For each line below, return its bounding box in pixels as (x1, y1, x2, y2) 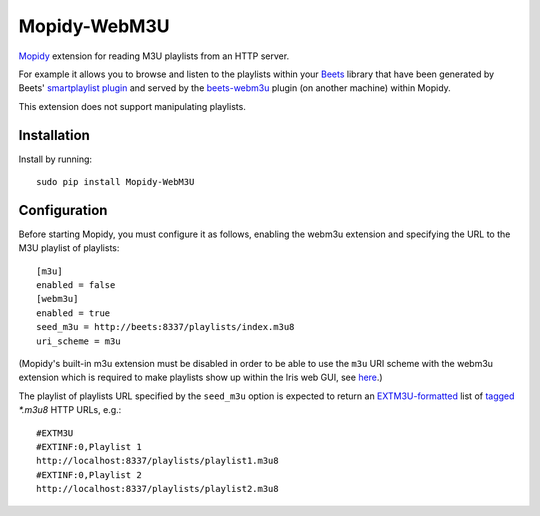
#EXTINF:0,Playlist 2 (36, 469, 142, 480)
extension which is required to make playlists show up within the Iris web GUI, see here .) (18, 371, 384, 384)
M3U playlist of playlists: (18, 242, 120, 254)
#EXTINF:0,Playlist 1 (36, 441, 142, 452)
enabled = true (36, 307, 111, 319)
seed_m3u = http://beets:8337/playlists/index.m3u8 (36, 321, 295, 333)
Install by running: (18, 153, 93, 165)
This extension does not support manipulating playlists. (18, 100, 247, 112)
